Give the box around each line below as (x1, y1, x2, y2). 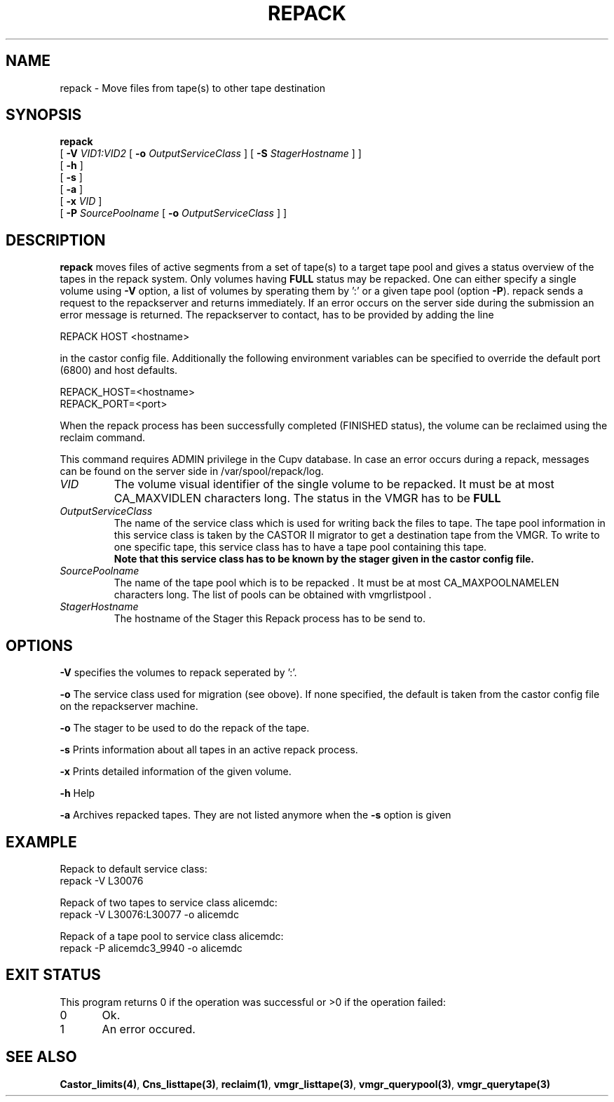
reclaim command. (60, 431, 146, 444)
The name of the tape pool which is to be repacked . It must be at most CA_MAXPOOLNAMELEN (114, 577, 559, 589)
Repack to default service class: (60, 862, 207, 875)
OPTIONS (6, 636, 73, 654)
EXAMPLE (6, 833, 77, 851)
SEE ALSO (6, 1048, 77, 1066)
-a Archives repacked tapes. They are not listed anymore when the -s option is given (60, 809, 451, 821)
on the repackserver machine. (60, 700, 198, 713)
